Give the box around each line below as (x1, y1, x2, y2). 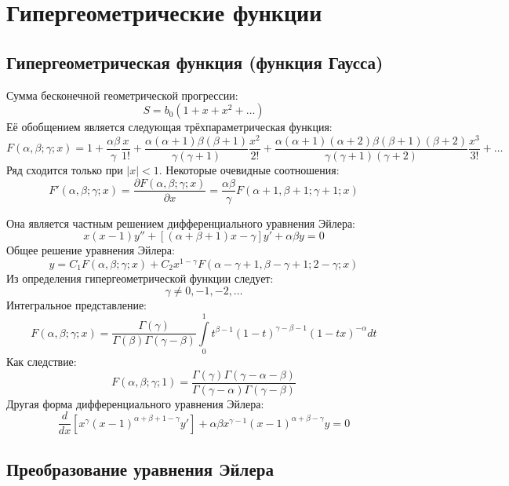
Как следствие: (6, 353, 77, 370)
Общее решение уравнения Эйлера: (6, 242, 175, 258)
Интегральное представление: (6, 297, 147, 313)
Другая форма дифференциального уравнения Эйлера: (6, 395, 264, 411)
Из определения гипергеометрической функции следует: (6, 269, 274, 286)
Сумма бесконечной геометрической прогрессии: (6, 86, 238, 103)
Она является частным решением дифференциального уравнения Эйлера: (6, 214, 356, 231)
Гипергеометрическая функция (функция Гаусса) (6, 49, 384, 74)
